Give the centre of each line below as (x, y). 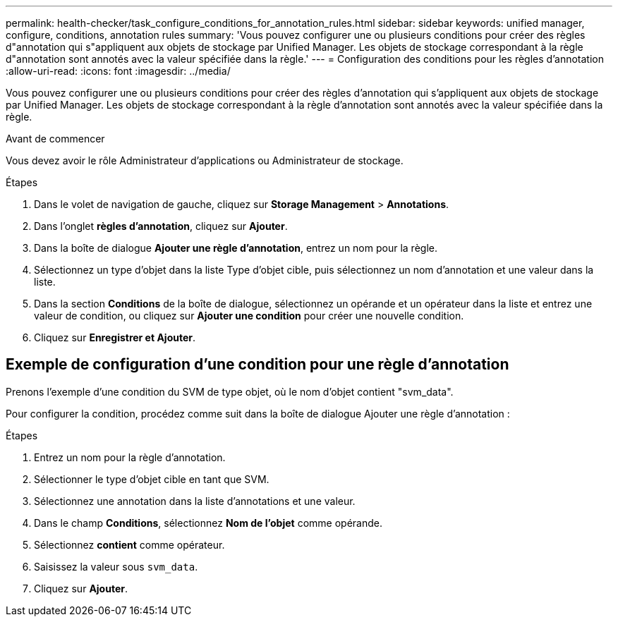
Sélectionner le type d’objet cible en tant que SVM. (152, 479)
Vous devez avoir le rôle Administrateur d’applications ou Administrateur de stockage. (205, 160)
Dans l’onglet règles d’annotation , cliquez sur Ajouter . (161, 226)
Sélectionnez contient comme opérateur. (129, 544)
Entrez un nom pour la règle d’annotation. (130, 457)
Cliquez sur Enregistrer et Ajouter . (115, 337)
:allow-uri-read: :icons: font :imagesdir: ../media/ (118, 71)
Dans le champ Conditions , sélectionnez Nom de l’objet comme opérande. (208, 523)
